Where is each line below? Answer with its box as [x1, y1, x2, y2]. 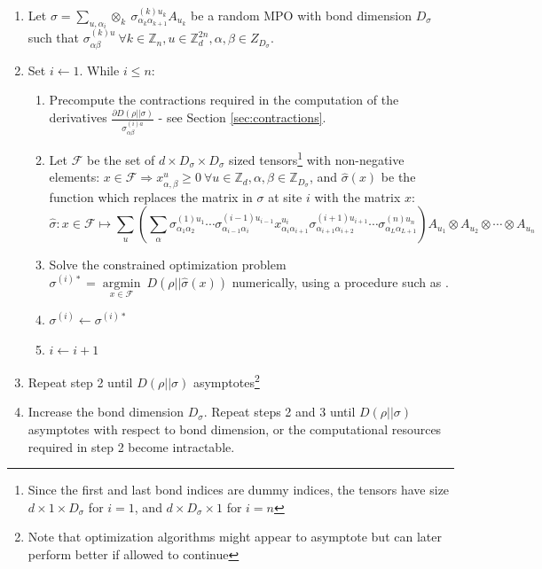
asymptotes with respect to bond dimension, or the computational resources [27, 419, 442, 438]
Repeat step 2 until [27, 372, 133, 391]
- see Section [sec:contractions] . [158, 108, 326, 127]
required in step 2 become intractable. [27, 437, 235, 456]
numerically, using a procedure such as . [232, 272, 449, 291]
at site [268, 187, 302, 206]
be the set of [86, 150, 155, 168]
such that [27, 28, 80, 47]
